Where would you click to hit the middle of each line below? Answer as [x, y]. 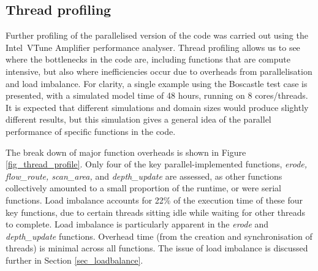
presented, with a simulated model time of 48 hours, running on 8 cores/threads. [157, 95]
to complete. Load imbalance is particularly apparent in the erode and [137, 224]
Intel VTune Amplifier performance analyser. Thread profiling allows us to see [153, 47]
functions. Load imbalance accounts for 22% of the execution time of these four [154, 200]
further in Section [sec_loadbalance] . [74, 260]
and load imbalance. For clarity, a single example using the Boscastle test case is [157, 83]
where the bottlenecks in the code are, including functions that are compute [148, 59]
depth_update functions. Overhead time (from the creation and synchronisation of [159, 236]
